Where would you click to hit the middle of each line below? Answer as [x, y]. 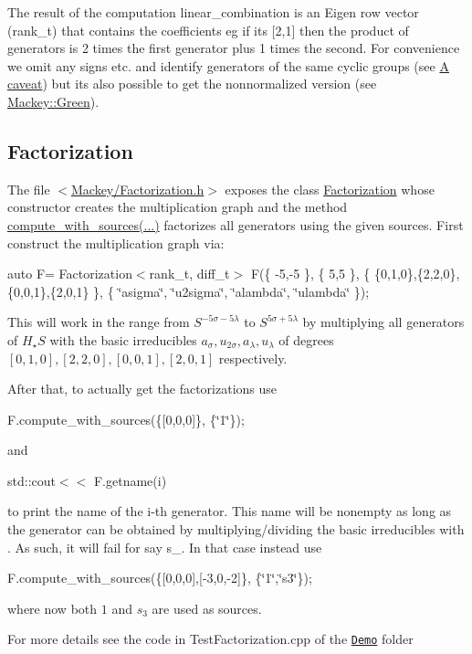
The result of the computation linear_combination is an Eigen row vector [213, 12]
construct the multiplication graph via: [116, 243]
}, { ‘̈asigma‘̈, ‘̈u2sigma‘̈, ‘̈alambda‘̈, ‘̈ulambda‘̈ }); [231, 291]
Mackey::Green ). [53, 101]
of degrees [306, 339]
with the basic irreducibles [123, 339]
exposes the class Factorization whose [330, 189]
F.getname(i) [130, 480]
